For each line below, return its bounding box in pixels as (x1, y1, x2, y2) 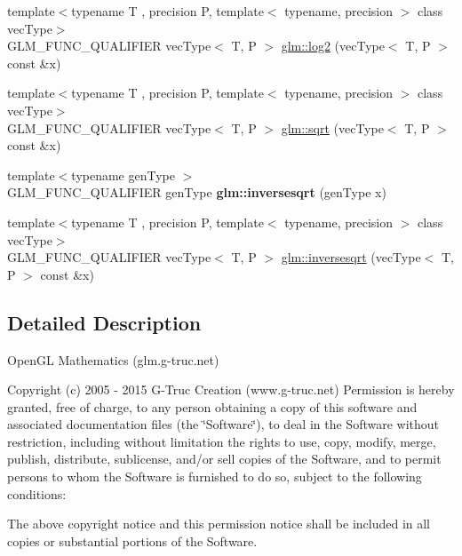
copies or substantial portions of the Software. (7, 531, 258, 550)
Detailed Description (7, 308, 202, 336)
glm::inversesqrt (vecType (281, 248, 421, 266)
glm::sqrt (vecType (281, 118, 384, 137)
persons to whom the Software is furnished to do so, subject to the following (7, 467, 422, 486)
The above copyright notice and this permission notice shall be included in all (7, 514, 431, 533)
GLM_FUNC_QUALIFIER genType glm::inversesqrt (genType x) (7, 183, 386, 202)
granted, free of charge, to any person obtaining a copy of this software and (7, 397, 418, 416)
